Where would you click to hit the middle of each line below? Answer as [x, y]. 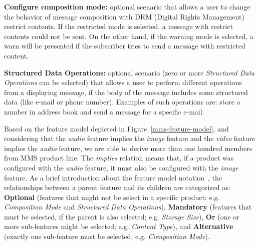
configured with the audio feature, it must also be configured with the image [121, 167]
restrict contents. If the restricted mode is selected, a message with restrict [118, 26]
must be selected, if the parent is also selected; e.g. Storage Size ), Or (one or [122, 216]
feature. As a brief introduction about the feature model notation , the [113, 177]
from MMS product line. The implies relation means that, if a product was [119, 158]
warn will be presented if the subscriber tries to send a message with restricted [125, 46]
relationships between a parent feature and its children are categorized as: [117, 187]
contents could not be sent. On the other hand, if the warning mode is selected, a [129, 36]
